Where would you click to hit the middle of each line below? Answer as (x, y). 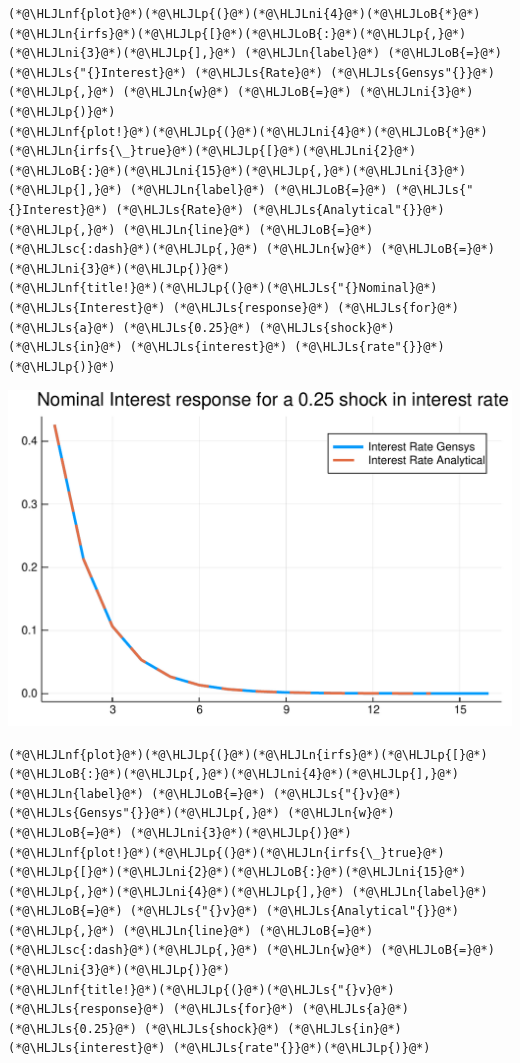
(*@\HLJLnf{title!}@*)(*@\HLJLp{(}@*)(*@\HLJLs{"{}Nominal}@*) (223, 288)
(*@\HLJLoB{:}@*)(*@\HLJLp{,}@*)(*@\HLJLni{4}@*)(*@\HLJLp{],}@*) (234, 774)
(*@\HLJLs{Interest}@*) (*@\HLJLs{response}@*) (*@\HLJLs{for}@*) (234, 307)
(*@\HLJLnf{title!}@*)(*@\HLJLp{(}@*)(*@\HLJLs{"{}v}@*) (201, 989)
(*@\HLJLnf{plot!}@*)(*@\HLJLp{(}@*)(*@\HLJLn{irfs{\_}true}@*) (226, 852)
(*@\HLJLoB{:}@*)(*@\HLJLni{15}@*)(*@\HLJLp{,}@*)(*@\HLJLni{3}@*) (237, 170)
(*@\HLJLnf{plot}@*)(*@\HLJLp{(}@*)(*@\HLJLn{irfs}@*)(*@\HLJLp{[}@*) (248, 754)
